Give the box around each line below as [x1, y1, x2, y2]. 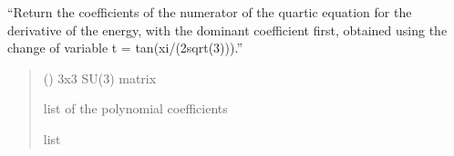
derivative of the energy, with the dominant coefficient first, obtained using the [7, 20, 448, 39]
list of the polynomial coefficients [43, 99, 228, 118]
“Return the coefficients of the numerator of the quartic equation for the [7, 3, 412, 21]
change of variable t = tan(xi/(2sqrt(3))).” [7, 38, 243, 57]
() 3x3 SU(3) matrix [43, 68, 157, 87]
